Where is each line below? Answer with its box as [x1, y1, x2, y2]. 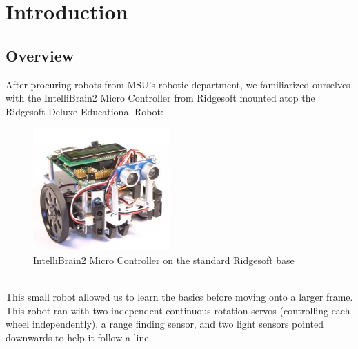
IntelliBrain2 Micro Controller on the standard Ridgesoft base [33, 252, 295, 267]
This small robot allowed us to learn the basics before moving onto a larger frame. [6, 290, 353, 304]
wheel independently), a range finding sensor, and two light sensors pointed [6, 317, 324, 331]
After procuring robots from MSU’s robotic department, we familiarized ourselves [6, 77, 350, 91]
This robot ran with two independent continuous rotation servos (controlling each [6, 303, 350, 317]
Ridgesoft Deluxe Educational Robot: [6, 104, 163, 118]
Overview [6, 44, 74, 66]
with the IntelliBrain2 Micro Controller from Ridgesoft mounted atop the [6, 91, 315, 105]
